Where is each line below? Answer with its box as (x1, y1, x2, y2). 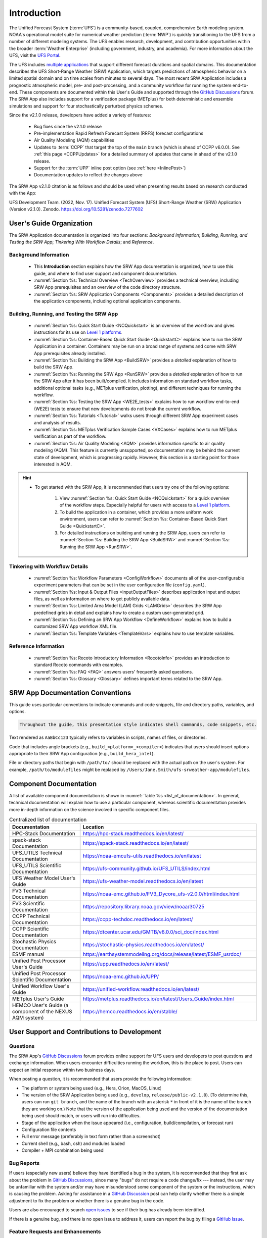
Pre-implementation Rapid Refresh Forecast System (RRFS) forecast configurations (34, 130, 204, 136)
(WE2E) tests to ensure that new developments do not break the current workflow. (34, 406, 202, 412)
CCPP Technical (12, 913, 50, 920)
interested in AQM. (34, 461, 72, 467)
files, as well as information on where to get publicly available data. (34, 596, 171, 602)
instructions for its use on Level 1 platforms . (34, 329, 123, 335)
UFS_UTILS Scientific (12, 862, 62, 869)
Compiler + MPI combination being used (21, 1147, 104, 1153)
